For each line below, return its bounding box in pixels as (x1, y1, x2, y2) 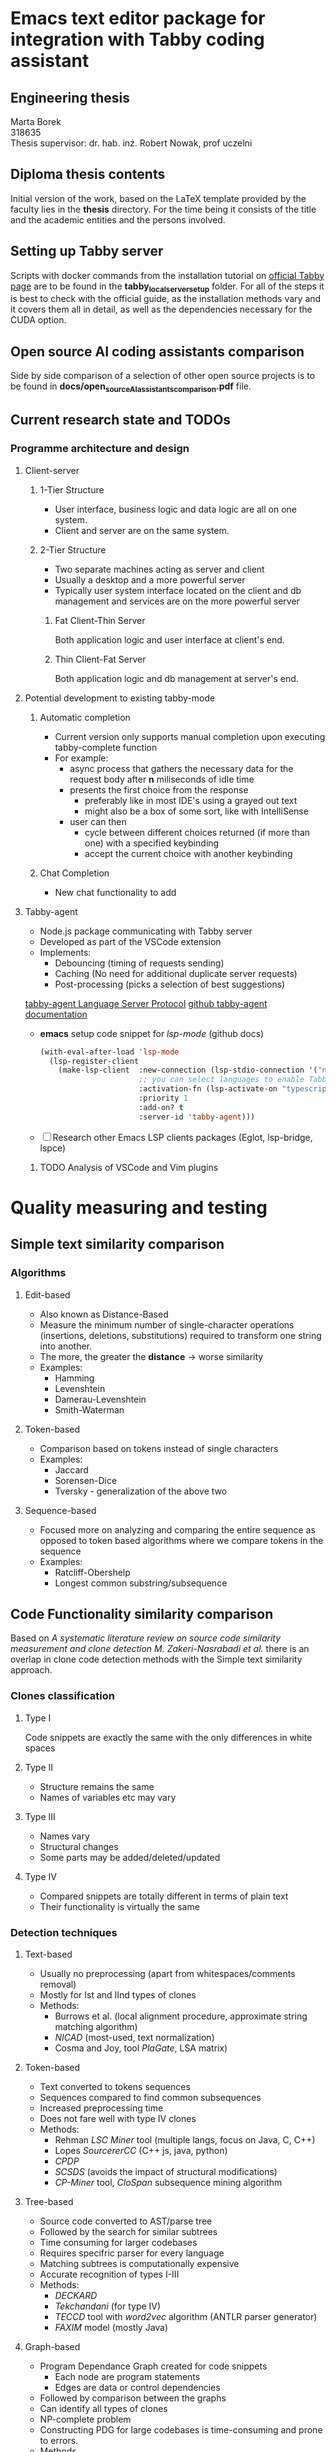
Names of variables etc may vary (39, 1791, 177, 1803)
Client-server (24, 464, 80, 476)
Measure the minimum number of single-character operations (39, 1318, 295, 1331)
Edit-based (24, 1288, 71, 1301)
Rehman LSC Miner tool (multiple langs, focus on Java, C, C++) (54, 2134, 316, 2146)
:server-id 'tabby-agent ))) (138, 1112, 256, 1122)
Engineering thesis (10, 89, 131, 106)
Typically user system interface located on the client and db (54, 584, 302, 596)
